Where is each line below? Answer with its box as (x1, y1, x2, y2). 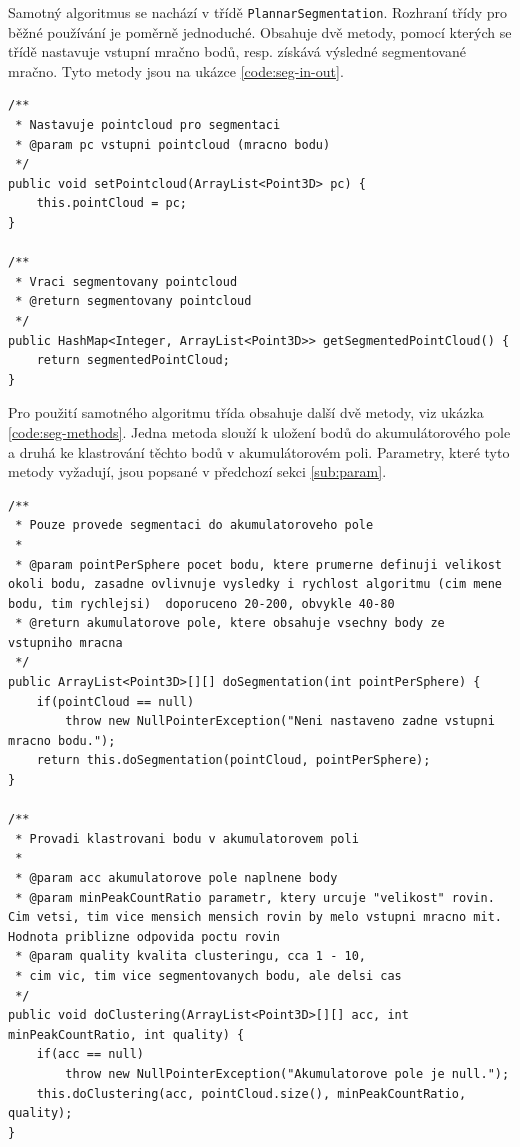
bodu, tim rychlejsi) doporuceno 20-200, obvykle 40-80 (8, 596, 395, 611)
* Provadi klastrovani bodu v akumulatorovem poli (15, 831, 359, 846)
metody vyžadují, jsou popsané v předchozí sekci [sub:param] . (8, 461, 387, 482)
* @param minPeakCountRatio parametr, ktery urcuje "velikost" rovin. (15, 890, 495, 905)
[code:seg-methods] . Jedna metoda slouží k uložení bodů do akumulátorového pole (8, 421, 511, 442)
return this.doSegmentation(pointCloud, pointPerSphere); (36, 753, 431, 768)
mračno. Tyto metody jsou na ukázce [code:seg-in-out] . (8, 60, 344, 81)
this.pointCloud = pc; (36, 196, 187, 211)
